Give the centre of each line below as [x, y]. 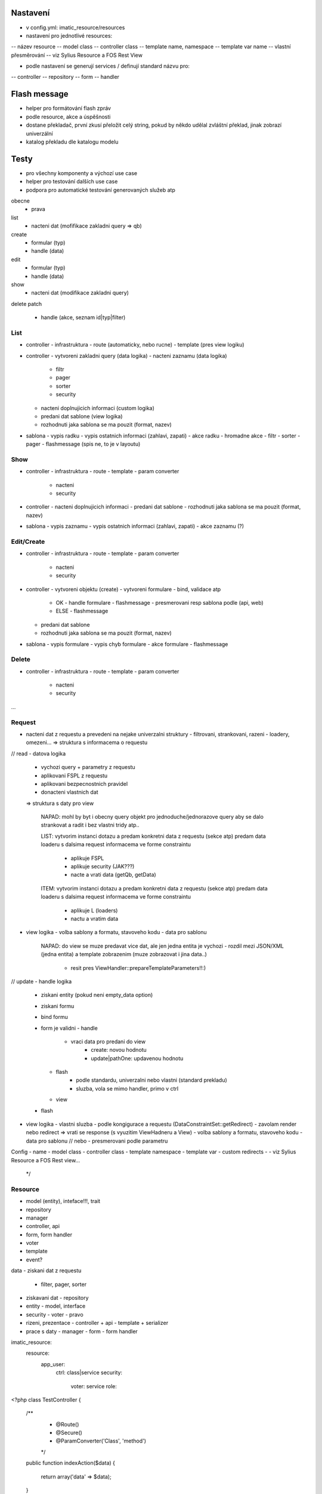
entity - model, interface [56, 1306]
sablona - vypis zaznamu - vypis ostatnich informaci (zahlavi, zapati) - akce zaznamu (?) [135, 526]
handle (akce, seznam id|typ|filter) [83, 317]
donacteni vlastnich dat [69, 792]
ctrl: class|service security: [89, 1373]
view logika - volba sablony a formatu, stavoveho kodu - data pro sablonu [116, 932]
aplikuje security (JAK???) [103, 867]
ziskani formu [58, 1006]
